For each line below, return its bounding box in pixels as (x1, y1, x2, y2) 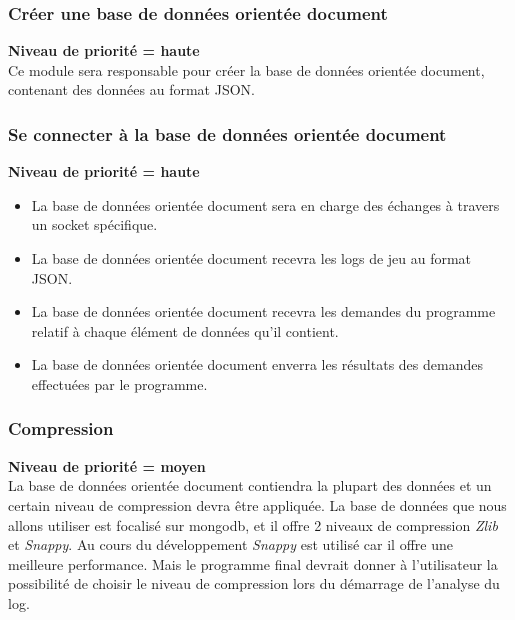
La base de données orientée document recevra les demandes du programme (31, 301, 496, 322)
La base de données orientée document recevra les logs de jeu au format (31, 248, 472, 268)
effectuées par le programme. (31, 373, 208, 394)
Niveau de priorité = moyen (8, 455, 206, 476)
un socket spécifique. (31, 214, 158, 235)
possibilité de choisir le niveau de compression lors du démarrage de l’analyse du (8, 573, 500, 594)
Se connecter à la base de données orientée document (8, 121, 447, 146)
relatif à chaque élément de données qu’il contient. (31, 320, 339, 341)
